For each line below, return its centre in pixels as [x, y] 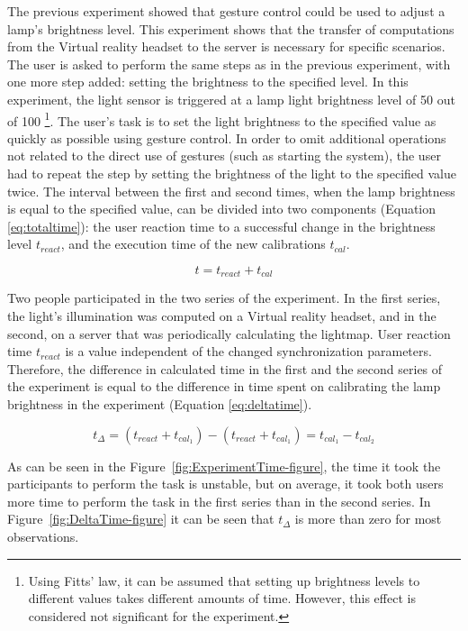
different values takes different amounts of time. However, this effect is [222, 598]
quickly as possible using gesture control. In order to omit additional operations [227, 137]
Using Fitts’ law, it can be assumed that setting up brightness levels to [224, 580]
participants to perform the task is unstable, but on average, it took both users [225, 484]
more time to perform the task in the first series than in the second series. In [219, 501]
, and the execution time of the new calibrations [193, 244]
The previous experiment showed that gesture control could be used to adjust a [226, 11]
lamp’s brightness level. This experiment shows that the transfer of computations [231, 28]
